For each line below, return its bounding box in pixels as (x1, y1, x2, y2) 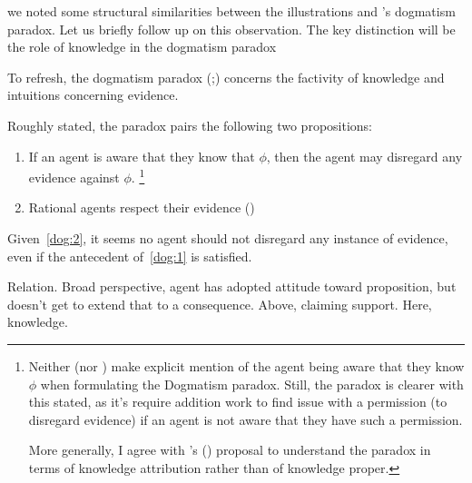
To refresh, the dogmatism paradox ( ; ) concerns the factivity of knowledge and (7, 67, 445, 86)
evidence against (28, 167, 120, 186)
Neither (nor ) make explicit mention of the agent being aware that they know (28, 356, 465, 375)
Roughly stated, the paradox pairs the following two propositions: (7, 115, 372, 134)
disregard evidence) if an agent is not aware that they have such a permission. (28, 409, 463, 429)
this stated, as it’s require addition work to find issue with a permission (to (28, 392, 447, 411)
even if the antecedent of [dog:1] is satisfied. (7, 246, 252, 265)
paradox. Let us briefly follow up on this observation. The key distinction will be (7, 19, 456, 38)
